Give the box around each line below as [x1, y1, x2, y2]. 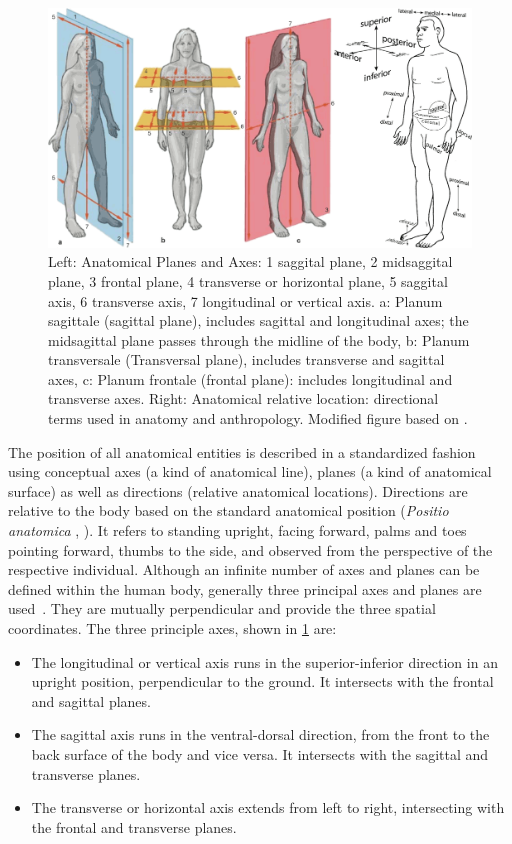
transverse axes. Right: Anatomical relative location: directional [48, 388, 439, 409]
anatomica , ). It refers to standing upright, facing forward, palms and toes [8, 520, 467, 541]
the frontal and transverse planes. [31, 816, 237, 837]
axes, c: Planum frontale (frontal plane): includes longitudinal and [48, 368, 453, 389]
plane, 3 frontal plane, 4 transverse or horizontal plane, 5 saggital [48, 270, 448, 291]
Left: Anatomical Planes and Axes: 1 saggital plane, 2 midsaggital [48, 251, 453, 272]
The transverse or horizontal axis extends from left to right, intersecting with [31, 797, 505, 818]
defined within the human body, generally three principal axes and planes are [8, 578, 482, 599]
